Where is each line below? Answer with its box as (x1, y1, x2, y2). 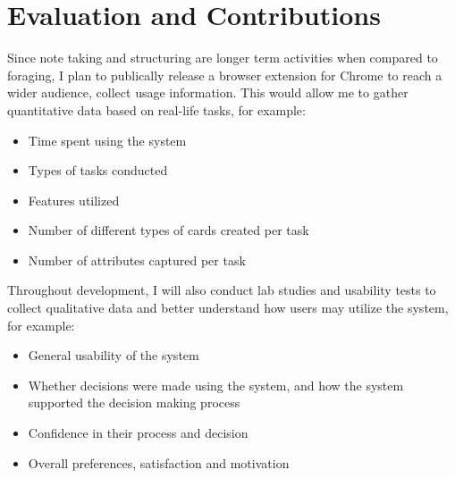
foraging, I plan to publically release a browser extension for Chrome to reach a (7, 65, 442, 84)
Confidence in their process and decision (28, 423, 249, 442)
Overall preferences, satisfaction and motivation (28, 453, 290, 472)
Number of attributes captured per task (28, 250, 246, 269)
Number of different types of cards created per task (28, 221, 309, 239)
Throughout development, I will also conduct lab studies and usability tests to (7, 281, 436, 299)
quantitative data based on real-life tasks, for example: (7, 100, 306, 119)
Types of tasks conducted (28, 161, 168, 180)
